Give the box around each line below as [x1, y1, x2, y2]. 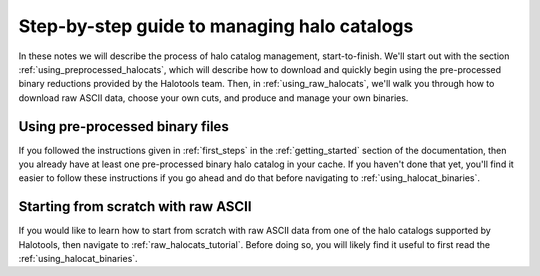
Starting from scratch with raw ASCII [18, 198, 252, 215]
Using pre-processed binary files [18, 118, 229, 135]
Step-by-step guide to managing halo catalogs [18, 15, 414, 37]
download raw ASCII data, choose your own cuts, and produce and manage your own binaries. [18, 91, 409, 104]
